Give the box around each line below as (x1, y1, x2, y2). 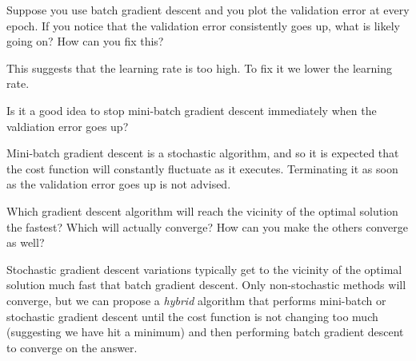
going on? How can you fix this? (6, 33, 164, 50)
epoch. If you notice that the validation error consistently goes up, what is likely (6, 17, 400, 34)
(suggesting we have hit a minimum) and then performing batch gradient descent (6, 323, 404, 340)
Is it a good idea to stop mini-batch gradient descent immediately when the (6, 101, 377, 118)
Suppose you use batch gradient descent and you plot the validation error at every (6, 2, 410, 18)
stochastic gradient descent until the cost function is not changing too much (6, 307, 378, 324)
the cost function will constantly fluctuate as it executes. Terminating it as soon (6, 160, 398, 177)
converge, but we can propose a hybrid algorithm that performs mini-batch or (6, 292, 386, 308)
